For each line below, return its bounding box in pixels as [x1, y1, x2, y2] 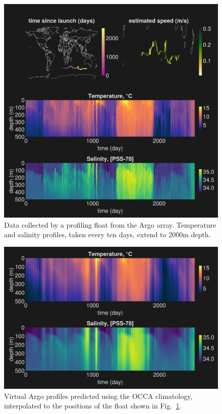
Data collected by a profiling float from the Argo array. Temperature [4, 219, 216, 230]
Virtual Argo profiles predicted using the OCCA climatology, [4, 390, 193, 401]
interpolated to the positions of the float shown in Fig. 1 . [4, 400, 182, 411]
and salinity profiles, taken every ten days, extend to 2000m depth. [4, 229, 211, 240]
